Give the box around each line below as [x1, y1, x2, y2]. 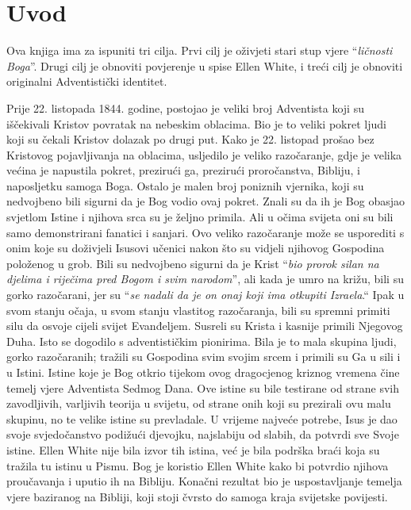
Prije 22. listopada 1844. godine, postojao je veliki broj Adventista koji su [6, 99, 364, 116]
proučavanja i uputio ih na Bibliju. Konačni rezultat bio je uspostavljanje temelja [6, 473, 402, 489]
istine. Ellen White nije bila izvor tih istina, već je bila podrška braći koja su [6, 441, 380, 458]
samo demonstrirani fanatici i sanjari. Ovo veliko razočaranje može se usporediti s [6, 224, 405, 240]
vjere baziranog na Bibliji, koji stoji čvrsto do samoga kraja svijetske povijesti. [6, 488, 388, 504]
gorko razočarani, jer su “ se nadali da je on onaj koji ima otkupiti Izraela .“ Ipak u [6, 286, 405, 303]
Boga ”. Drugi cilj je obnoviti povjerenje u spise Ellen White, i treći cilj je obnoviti [6, 57, 403, 74]
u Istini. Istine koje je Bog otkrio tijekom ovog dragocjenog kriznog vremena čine [6, 364, 400, 380]
